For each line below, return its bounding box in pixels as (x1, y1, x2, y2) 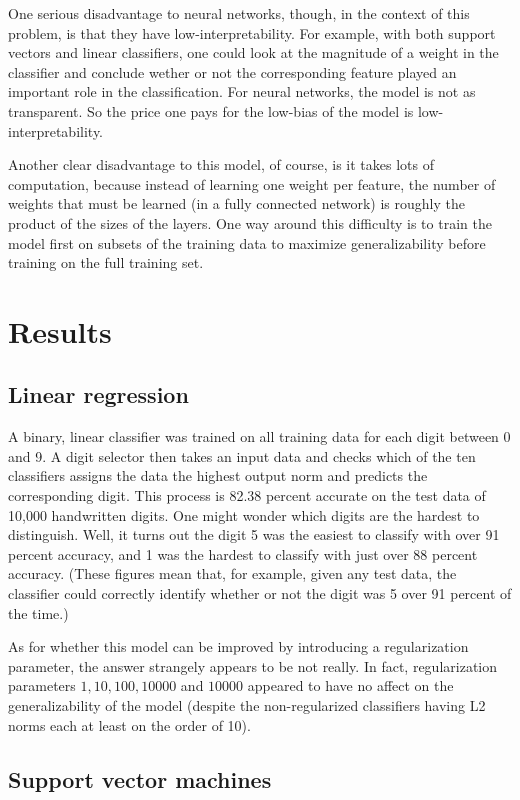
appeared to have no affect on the (247, 675, 454, 696)
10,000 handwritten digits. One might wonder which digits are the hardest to (8, 504, 480, 525)
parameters (8, 675, 76, 696)
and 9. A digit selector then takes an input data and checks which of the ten (8, 445, 476, 466)
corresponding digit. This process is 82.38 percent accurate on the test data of (8, 485, 486, 506)
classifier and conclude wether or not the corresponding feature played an (8, 61, 457, 82)
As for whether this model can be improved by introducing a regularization (8, 636, 469, 657)
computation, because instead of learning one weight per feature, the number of (8, 173, 496, 194)
